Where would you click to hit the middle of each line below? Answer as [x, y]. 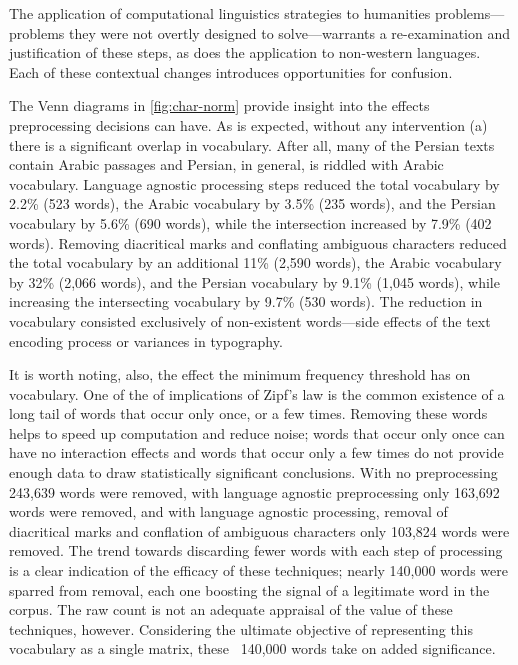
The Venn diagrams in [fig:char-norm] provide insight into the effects [219, 105]
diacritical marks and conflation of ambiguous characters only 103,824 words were [259, 530]
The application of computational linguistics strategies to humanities [220, 13]
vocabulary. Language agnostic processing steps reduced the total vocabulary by [254, 183]
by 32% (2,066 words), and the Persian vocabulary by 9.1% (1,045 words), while [254, 281]
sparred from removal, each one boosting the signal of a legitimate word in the [249, 589]
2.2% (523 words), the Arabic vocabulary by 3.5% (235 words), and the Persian [252, 203]
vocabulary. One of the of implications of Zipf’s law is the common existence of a [257, 393]
